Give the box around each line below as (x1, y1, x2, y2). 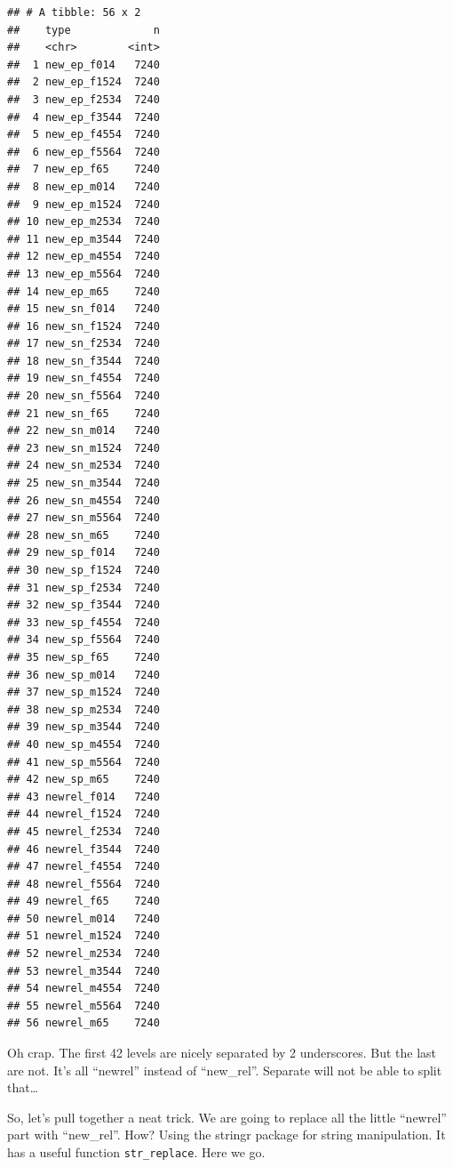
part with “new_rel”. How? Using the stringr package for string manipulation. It (7, 1125, 446, 1144)
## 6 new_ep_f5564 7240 (7, 145, 160, 158)
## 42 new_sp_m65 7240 (7, 773, 160, 786)
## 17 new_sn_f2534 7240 (7, 337, 160, 350)
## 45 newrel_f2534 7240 (7, 825, 160, 838)
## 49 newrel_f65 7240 (7, 895, 160, 908)
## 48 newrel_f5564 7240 (7, 877, 160, 890)
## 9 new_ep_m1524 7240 (7, 197, 160, 211)
